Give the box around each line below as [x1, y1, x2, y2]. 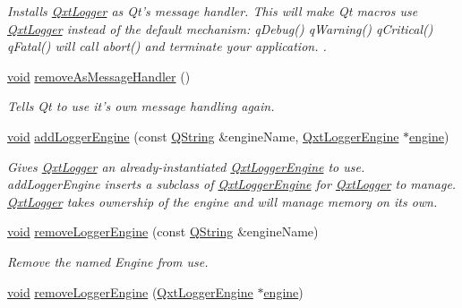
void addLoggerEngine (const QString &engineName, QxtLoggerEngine [7, 126, 399, 145]
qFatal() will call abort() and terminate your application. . [7, 37, 327, 56]
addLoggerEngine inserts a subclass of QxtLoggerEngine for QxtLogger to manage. [7, 175, 457, 193]
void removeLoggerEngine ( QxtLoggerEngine [7, 282, 253, 301]
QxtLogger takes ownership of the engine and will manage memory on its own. [7, 192, 438, 210]
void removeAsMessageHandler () [7, 66, 191, 85]
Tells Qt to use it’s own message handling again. [7, 97, 275, 115]
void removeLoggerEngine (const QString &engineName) [7, 222, 319, 241]
